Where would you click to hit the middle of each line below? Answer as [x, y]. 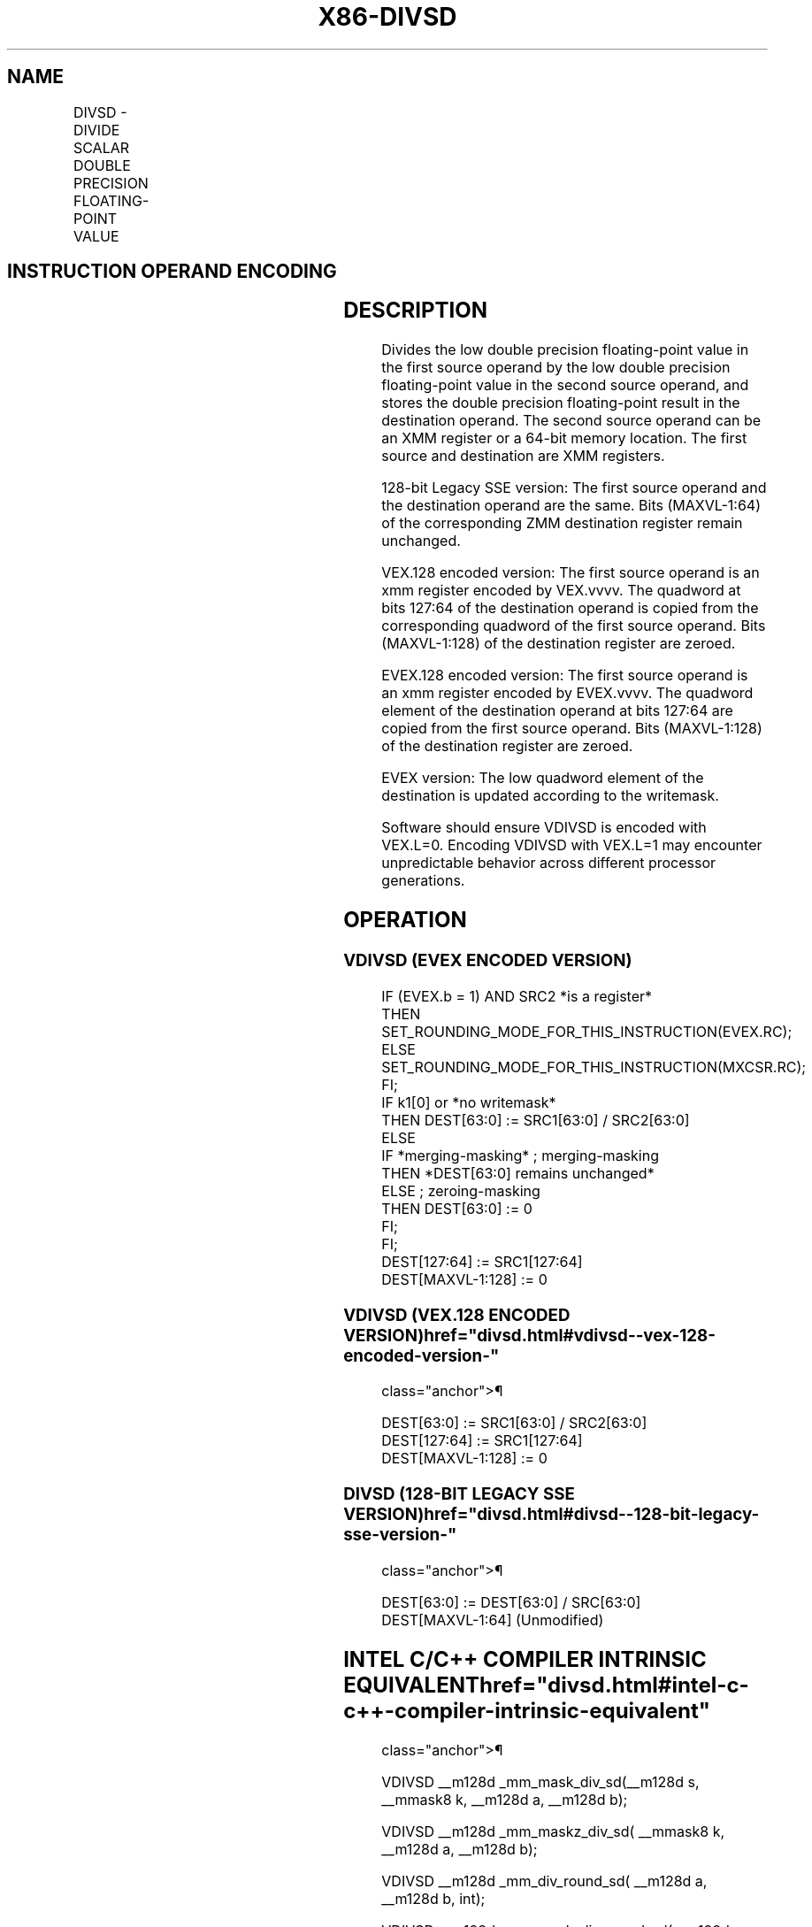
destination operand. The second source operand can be [571, 421]
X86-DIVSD [387, 17]
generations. [423, 881]
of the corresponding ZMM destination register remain [562, 523]
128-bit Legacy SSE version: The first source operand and [574, 488]
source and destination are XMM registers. [523, 456]
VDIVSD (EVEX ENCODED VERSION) [488, 961]
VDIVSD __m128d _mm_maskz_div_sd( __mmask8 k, [553, 1831]
